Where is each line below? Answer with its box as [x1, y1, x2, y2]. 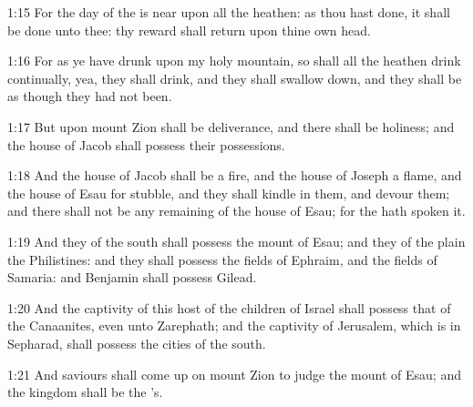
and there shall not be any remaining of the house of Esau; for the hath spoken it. [7, 201, 466, 220]
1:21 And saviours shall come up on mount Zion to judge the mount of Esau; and [7, 364, 461, 383]
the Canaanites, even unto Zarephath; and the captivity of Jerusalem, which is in [7, 316, 461, 335]
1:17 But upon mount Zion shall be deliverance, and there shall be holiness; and [7, 117, 455, 136]
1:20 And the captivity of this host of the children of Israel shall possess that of [7, 298, 451, 317]
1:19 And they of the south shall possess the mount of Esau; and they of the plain [7, 231, 466, 250]
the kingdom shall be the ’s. [7, 382, 163, 402]
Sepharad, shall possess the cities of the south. [7, 333, 266, 352]
